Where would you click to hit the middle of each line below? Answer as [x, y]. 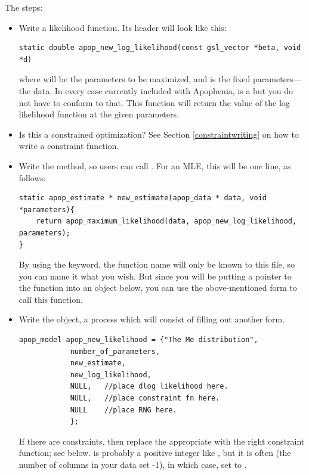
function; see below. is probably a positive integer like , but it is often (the [155, 453]
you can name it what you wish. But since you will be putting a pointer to [155, 276]
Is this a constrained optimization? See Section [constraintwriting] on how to [159, 134]
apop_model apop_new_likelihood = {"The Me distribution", [138, 340]
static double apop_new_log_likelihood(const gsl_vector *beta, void [160, 48]
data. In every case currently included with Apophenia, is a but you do [163, 90]
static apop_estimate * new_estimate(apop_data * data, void [143, 198]
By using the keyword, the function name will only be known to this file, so [157, 264]
